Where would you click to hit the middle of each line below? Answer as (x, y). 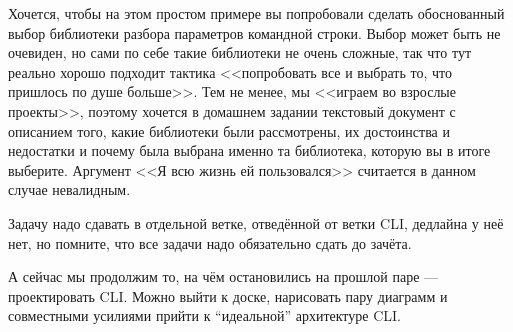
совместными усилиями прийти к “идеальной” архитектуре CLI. (204, 315)
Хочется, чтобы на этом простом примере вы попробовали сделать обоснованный (256, 13)
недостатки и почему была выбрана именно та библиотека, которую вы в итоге (249, 150)
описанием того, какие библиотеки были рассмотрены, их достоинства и (229, 130)
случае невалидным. (69, 189)
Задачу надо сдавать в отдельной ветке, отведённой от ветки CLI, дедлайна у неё (256, 222)
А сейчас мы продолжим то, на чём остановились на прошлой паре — (223, 276)
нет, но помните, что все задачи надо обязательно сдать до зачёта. (210, 242)
